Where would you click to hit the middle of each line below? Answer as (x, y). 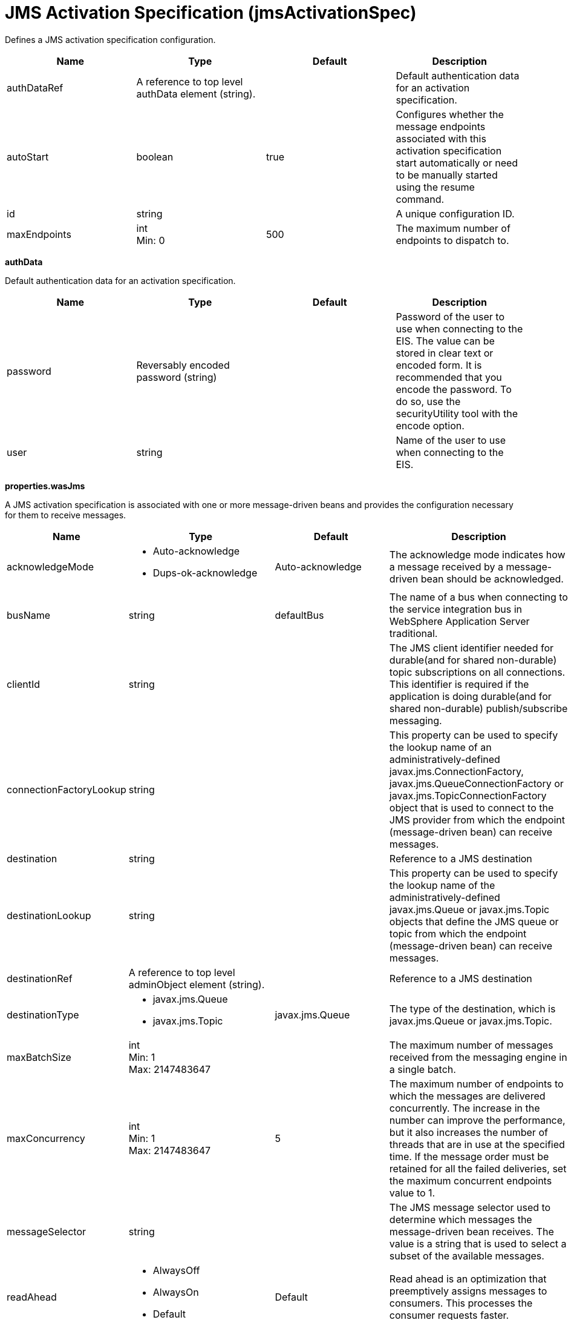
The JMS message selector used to (470, 1207)
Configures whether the (450, 114)
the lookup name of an (440, 747)
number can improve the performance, (477, 1120)
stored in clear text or (445, 353)
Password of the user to (450, 316)
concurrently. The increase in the (465, 1108)
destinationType (43, 1015)
